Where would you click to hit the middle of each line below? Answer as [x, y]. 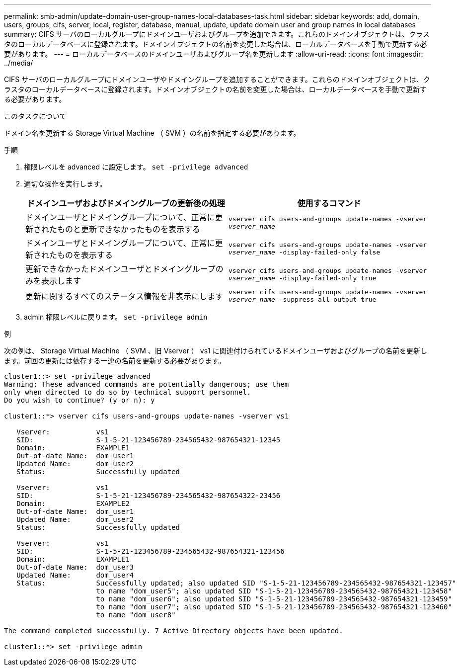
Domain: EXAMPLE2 [73, 503]
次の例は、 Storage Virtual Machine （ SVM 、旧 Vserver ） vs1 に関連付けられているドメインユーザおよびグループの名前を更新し [216, 351]
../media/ [19, 63]
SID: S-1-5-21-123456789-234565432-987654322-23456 [149, 496]
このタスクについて [35, 116]
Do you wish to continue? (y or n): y [79, 400]
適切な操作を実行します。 [65, 184]
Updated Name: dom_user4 [75, 575]
